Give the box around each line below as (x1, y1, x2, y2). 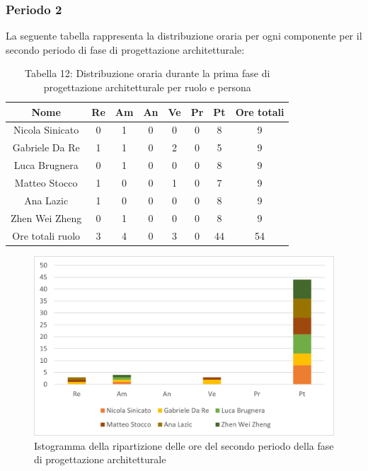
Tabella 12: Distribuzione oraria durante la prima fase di (25, 66, 270, 81)
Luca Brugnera (13, 158, 79, 173)
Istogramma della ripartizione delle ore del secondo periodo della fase (34, 438, 334, 453)
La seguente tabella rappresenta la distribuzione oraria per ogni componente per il (6, 28, 362, 43)
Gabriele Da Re (12, 140, 80, 155)
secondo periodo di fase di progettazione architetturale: (6, 42, 245, 57)
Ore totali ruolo (12, 228, 81, 243)
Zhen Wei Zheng (11, 210, 82, 225)
